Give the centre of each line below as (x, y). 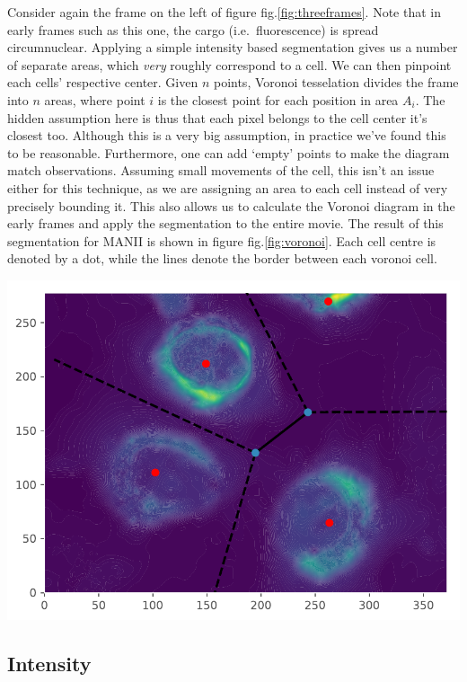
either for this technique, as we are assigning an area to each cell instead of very (228, 187)
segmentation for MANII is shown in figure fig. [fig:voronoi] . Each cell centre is (222, 240)
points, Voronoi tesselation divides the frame (336, 82)
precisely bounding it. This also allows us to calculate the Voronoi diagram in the (231, 205)
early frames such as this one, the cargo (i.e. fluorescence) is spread (193, 29)
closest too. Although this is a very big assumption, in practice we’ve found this (227, 135)
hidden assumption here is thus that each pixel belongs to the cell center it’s (217, 117)
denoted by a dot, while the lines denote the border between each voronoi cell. (222, 258)
